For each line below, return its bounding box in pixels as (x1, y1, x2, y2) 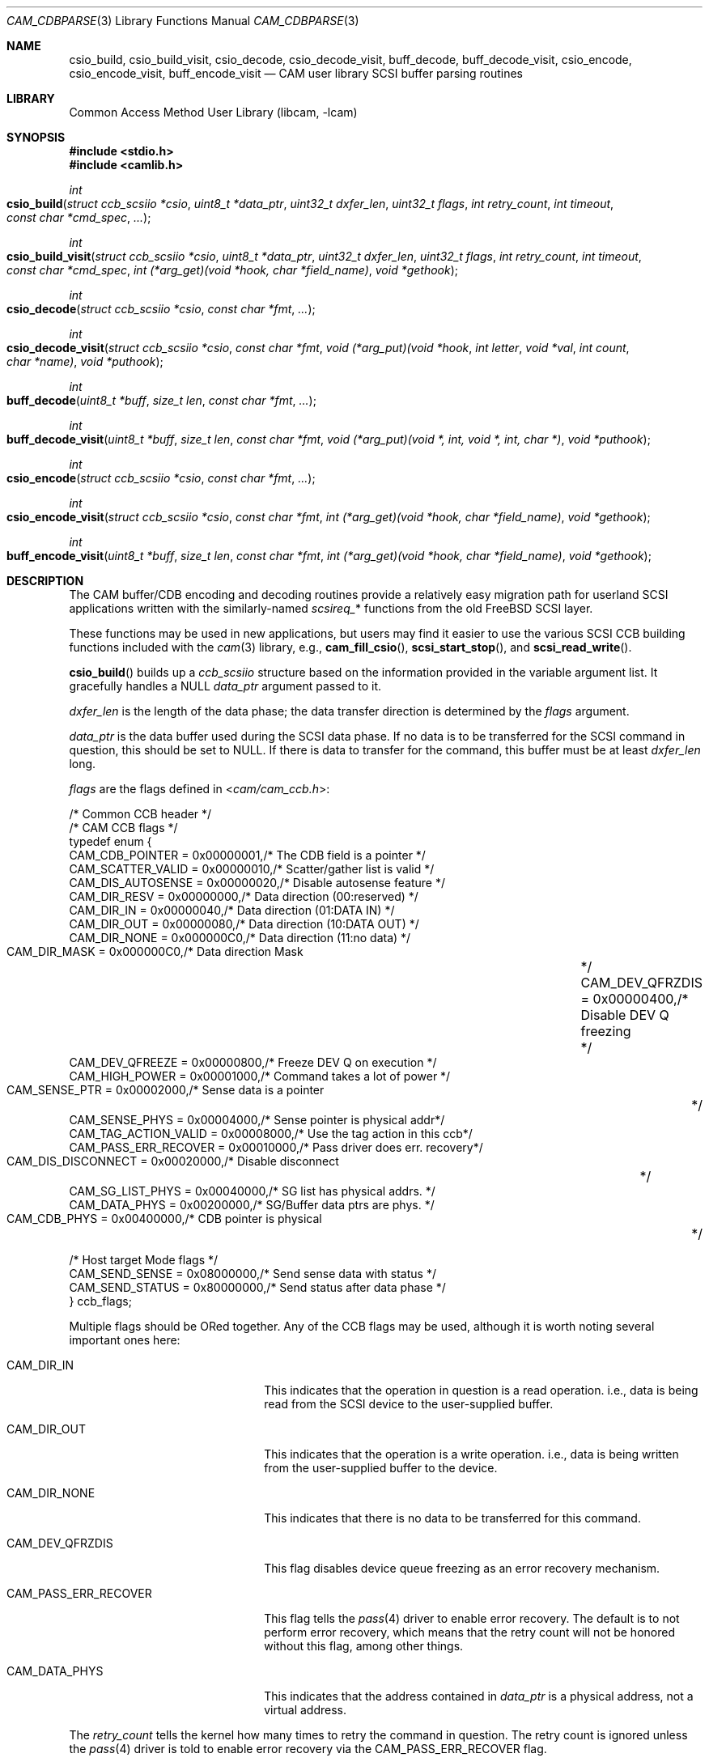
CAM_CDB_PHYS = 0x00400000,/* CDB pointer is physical (6, 1212, 322, 1225)
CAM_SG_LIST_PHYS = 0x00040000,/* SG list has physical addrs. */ (69, 1184, 435, 1198)
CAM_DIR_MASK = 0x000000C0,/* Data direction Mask (6, 945, 304, 958)
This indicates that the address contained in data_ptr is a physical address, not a (264, 1689, 694, 1703)
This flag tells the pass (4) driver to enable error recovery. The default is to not (264, 1611, 680, 1625)
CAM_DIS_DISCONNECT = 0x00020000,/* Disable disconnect (6, 1154, 339, 1168)
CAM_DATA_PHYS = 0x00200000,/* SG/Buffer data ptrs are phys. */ (69, 1198, 435, 1212)
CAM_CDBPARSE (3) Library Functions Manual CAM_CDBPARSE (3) (6, 14, 359, 28)
